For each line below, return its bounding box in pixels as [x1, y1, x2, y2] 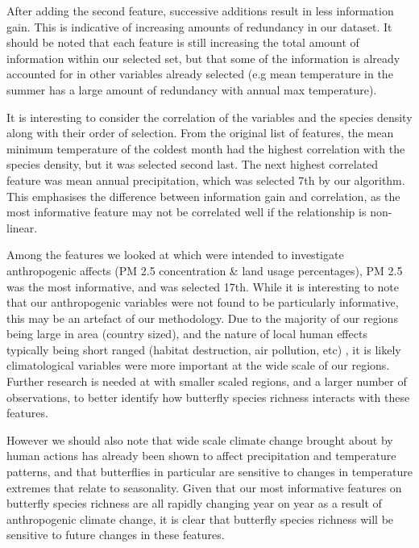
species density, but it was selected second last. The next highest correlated [6, 156, 379, 173]
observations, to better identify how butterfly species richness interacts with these [6, 388, 410, 405]
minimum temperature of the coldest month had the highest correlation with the [6, 140, 405, 157]
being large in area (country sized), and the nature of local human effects [6, 325, 367, 342]
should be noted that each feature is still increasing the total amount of [6, 34, 359, 51]
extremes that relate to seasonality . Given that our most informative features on [6, 479, 402, 496]
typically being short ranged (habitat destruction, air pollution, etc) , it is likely [6, 341, 401, 358]
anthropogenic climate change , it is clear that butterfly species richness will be [6, 510, 394, 527]
